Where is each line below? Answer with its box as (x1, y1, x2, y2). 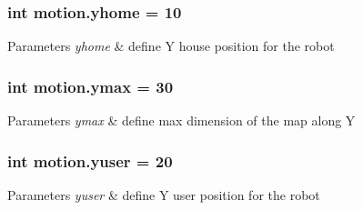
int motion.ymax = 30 (7, 75, 174, 97)
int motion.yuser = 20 (7, 149, 173, 172)
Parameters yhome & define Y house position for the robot (7, 36, 335, 55)
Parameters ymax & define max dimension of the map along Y (7, 111, 356, 130)
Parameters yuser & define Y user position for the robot (7, 185, 320, 204)
